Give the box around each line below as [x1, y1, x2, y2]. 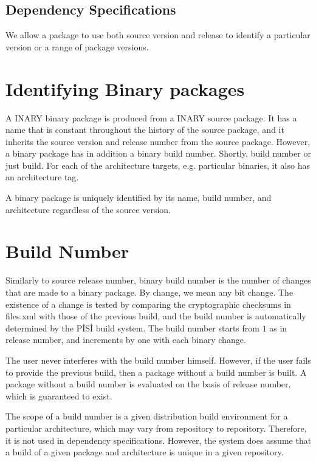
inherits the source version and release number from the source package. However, [5, 135, 311, 148]
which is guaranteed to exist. [5, 389, 112, 402]
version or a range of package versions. [5, 40, 149, 53]
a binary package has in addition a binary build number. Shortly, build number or [5, 147, 311, 160]
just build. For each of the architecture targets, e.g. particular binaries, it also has [5, 158, 310, 171]
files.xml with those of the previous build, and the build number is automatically [5, 310, 306, 322]
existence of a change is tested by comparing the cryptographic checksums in [5, 297, 291, 310]
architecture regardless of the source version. [5, 203, 171, 216]
